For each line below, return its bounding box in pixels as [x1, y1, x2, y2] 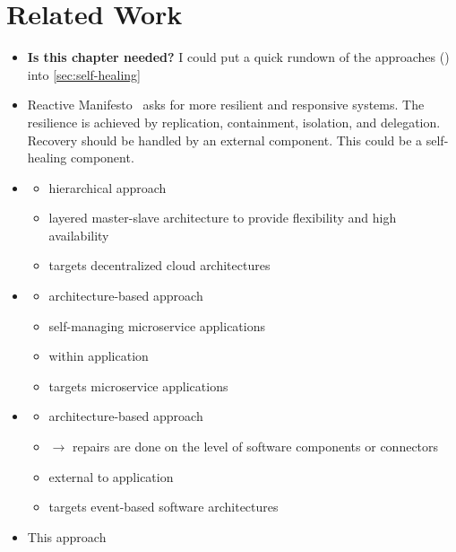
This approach [27, 527, 107, 546]
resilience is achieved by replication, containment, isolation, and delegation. [27, 112, 441, 131]
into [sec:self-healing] [27, 65, 141, 83]
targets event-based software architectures [48, 497, 279, 516]
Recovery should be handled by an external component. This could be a [27, 130, 423, 149]
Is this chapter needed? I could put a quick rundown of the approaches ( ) [27, 48, 450, 66]
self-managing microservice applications [48, 316, 266, 335]
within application [48, 346, 149, 365]
